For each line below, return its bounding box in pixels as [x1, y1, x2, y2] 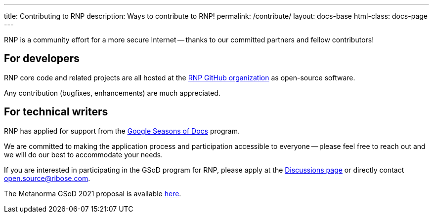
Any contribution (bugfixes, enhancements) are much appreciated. [4, 88, 220, 97]
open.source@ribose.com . [4, 174, 90, 182]
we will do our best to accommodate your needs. [4, 150, 163, 159]
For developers [4, 52, 80, 65]
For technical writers [4, 106, 108, 118]
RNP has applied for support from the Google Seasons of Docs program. [4, 126, 240, 135]
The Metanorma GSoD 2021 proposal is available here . [4, 189, 181, 198]
